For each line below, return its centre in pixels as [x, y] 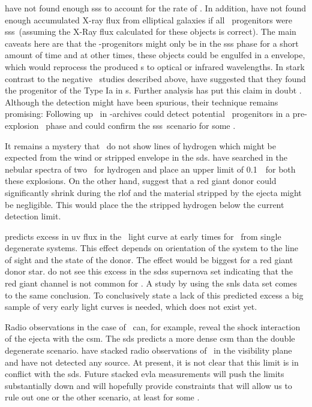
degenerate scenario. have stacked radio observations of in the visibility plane [148, 350]
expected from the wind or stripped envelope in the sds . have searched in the [146, 157]
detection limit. [33, 216]
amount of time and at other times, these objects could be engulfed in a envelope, [155, 55]
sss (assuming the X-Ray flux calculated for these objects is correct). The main [151, 31]
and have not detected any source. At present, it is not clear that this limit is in [152, 362]
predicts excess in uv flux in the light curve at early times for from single [143, 236]
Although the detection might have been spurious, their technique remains [142, 102]
